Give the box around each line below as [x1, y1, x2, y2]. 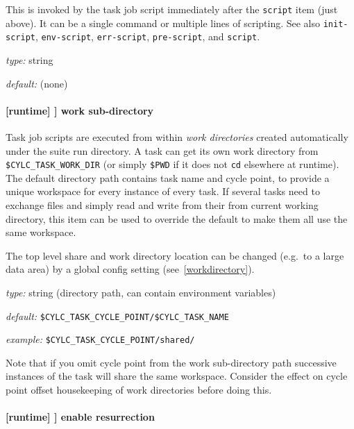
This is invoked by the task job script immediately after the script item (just [6, 2, 338, 16]
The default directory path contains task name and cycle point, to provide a [6, 170, 330, 185]
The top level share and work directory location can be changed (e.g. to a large [6, 248, 344, 262]
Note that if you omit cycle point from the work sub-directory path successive [6, 355, 337, 369]
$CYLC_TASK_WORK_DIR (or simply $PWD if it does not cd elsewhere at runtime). [6, 157, 339, 171]
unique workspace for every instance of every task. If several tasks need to [6, 184, 320, 199]
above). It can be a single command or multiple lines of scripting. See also [6, 15, 321, 30]
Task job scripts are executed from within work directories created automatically [6, 129, 348, 144]
